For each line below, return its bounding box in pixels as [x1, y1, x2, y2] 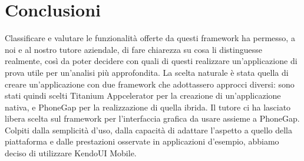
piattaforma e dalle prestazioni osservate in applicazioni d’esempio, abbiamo [5, 135, 279, 147]
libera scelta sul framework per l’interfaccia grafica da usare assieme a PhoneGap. [5, 112, 300, 125]
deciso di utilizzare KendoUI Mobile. [5, 147, 137, 159]
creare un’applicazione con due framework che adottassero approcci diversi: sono [5, 78, 295, 90]
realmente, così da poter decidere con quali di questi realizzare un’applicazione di [5, 55, 298, 67]
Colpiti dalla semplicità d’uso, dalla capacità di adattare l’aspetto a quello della [5, 123, 292, 136]
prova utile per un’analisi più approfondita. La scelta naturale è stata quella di [5, 66, 289, 78]
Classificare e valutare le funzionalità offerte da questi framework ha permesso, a [5, 32, 295, 44]
